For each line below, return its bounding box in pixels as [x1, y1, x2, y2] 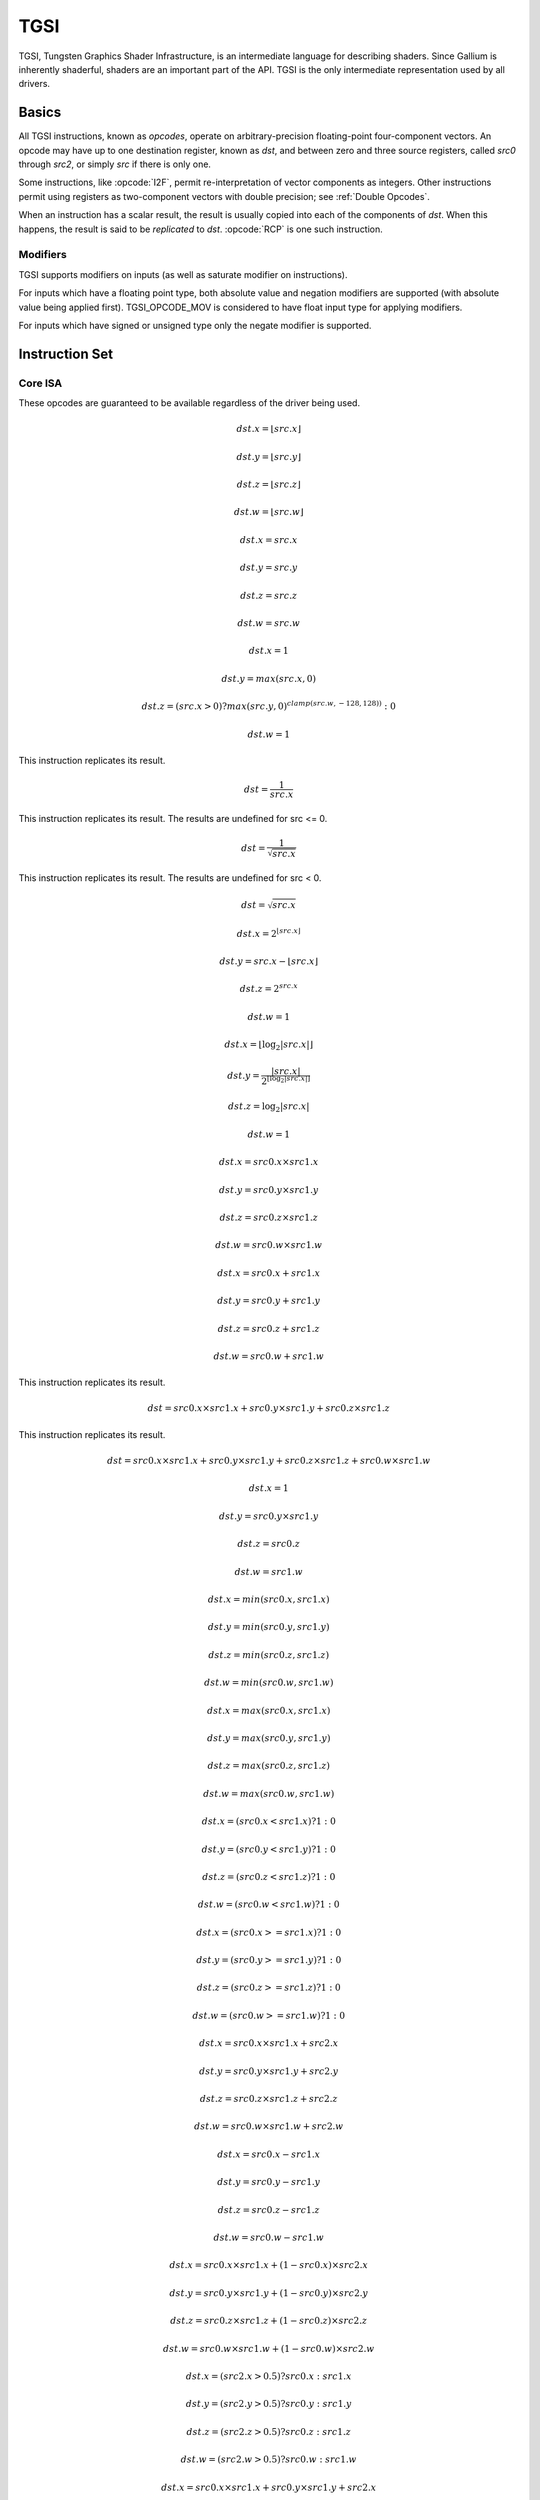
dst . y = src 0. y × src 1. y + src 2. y [198, 2065, 339, 2077]
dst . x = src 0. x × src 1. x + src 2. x [198, 2038, 339, 2049]
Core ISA [18, 376, 63, 390]
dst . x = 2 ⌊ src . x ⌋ [236, 926, 301, 939]
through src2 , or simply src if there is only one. [18, 158, 212, 170]
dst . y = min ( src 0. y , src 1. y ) [207, 1621, 330, 1633]
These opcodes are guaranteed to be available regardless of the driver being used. [18, 397, 360, 409]
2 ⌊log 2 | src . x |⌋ [261, 1073, 311, 1087]
